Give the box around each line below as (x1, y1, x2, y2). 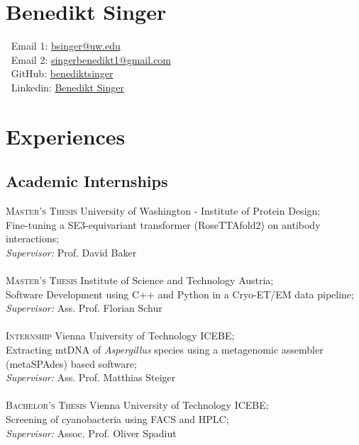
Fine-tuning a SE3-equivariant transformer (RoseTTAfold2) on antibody (6, 217, 321, 232)
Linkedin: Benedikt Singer (11, 79, 124, 94)
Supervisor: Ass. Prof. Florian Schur (6, 300, 162, 315)
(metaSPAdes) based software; (6, 356, 137, 371)
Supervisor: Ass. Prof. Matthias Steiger (6, 370, 176, 385)
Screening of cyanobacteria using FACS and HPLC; (6, 411, 229, 426)
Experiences (6, 121, 126, 150)
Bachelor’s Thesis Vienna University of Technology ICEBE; (6, 398, 269, 412)
